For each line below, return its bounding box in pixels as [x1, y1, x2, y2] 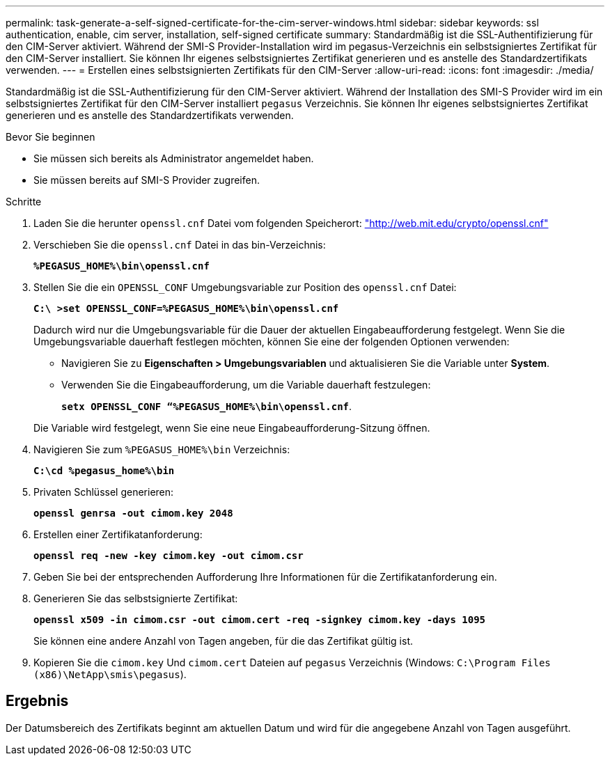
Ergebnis [6, 692, 69, 710]
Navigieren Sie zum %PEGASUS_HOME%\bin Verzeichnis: [33, 444, 290, 455]
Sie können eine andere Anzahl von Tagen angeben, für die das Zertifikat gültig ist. [33, 635, 413, 647]
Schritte [6, 196, 42, 207]
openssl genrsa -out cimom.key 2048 [33, 508, 233, 519]
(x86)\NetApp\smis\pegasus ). [33, 668, 187, 680]
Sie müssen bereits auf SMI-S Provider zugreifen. [33, 174, 260, 186]
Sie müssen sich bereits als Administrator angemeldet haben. [33, 152, 314, 164]
